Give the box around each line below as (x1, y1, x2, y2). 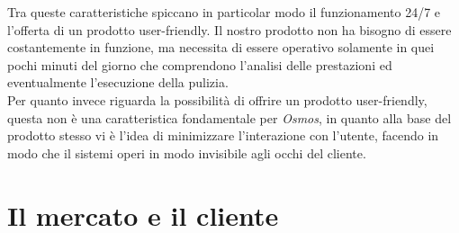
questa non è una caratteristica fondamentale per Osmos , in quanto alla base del (7, 108, 452, 127)
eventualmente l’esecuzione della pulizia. (7, 73, 229, 92)
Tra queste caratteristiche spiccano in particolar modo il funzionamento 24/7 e (7, 3, 441, 21)
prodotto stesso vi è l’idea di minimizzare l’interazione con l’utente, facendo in (7, 126, 439, 145)
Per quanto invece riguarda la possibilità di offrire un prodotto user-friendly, (7, 90, 427, 109)
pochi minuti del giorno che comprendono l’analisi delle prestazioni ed (7, 55, 392, 74)
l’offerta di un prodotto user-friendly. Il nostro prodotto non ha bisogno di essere (7, 20, 452, 39)
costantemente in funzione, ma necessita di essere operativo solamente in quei (7, 38, 435, 57)
